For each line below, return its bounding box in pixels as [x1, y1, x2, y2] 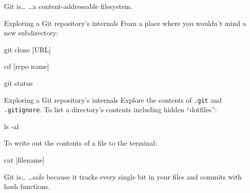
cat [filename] [4, 155, 45, 165]
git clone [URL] [4, 44, 51, 54]
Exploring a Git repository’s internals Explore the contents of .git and [4, 94, 222, 105]
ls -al [4, 121, 19, 131]
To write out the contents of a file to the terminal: [4, 138, 157, 148]
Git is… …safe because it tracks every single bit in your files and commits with [4, 171, 242, 182]
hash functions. [4, 181, 50, 192]
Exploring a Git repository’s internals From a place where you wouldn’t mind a [4, 17, 246, 28]
